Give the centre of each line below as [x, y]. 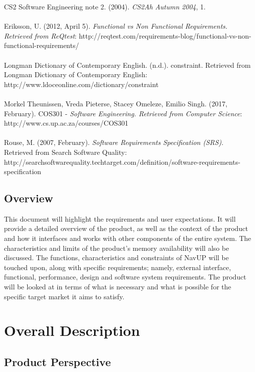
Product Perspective [57, 362]
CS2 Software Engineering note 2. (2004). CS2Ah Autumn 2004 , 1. [105, 6]
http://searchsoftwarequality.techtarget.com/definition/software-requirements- [122, 162]
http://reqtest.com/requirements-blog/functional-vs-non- [165, 35]
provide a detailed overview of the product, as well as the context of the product [126, 228]
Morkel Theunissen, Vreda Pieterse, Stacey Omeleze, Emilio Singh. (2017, [116, 103]
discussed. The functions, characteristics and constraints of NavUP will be [116, 257]
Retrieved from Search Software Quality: [66, 152]
